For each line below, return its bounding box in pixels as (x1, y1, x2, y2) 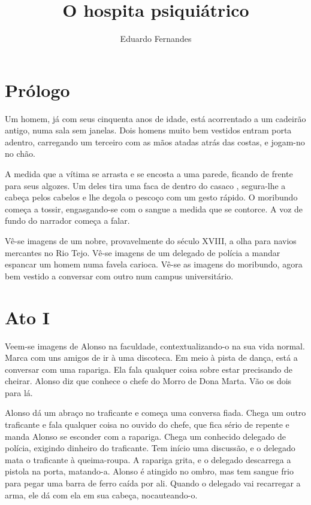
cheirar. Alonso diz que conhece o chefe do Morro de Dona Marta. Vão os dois (5, 375, 292, 387)
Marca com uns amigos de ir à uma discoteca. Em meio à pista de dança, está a (5, 351, 298, 364)
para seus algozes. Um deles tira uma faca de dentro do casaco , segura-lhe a (5, 179, 286, 191)
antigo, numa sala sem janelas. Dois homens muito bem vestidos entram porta (5, 124, 292, 136)
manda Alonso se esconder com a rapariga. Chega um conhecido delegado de (5, 430, 286, 442)
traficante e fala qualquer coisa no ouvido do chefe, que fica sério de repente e (5, 418, 289, 431)
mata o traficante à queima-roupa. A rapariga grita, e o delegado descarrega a (5, 453, 291, 466)
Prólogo (5, 77, 70, 102)
